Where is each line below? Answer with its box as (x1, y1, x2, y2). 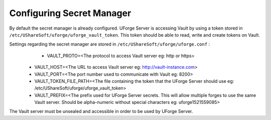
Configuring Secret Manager (9, 8, 131, 19)
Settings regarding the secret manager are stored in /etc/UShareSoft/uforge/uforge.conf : (9, 41, 210, 47)
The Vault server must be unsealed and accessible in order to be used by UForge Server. (9, 108, 193, 114)
